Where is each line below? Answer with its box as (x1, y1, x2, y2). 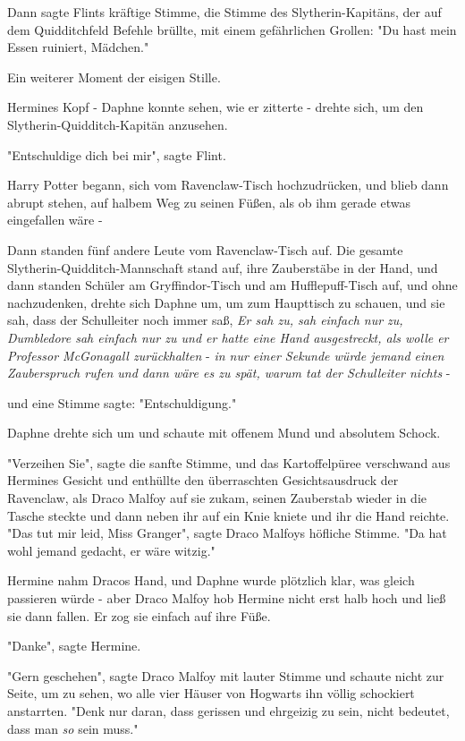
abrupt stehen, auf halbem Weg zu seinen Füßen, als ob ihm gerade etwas (7, 192, 410, 211)
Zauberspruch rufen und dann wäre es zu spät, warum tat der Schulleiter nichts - (7, 363, 451, 382)
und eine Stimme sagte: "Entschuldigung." (7, 393, 237, 412)
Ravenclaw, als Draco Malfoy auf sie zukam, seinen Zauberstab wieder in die (7, 489, 427, 507)
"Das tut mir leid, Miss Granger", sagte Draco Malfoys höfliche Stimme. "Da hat (7, 524, 447, 542)
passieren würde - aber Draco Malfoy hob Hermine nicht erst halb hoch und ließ (7, 589, 446, 608)
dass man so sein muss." (7, 719, 139, 737)
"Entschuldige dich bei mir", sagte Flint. (7, 145, 226, 164)
